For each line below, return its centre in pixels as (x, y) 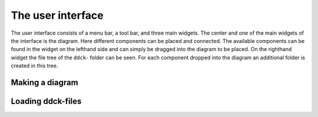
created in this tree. (34, 66)
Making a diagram (45, 82)
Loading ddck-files (46, 101)
